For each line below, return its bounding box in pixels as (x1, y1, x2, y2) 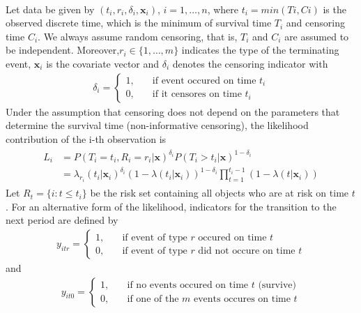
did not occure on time (198, 245, 295, 256)
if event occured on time (152, 75, 256, 86)
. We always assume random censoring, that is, (38, 29, 238, 43)
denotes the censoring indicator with (172, 56, 328, 70)
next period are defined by (6, 213, 118, 227)
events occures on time (194, 294, 291, 305)
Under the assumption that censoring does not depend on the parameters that (6, 104, 340, 119)
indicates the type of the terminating (181, 43, 339, 57)
